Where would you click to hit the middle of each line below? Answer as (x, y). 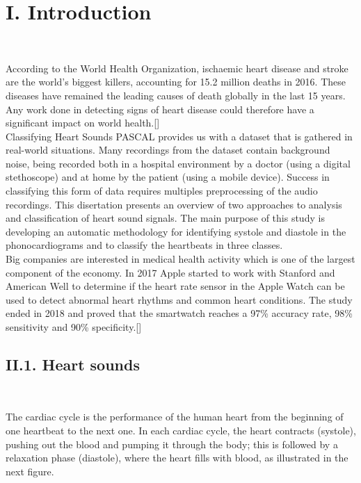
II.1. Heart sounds (73, 364)
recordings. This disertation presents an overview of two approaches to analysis (174, 204)
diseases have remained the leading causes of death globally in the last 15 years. (176, 95)
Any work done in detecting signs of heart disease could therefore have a (160, 109)
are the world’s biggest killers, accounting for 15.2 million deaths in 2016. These (176, 82)
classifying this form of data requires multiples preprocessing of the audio (162, 191)
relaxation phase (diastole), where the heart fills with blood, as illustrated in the (177, 458)
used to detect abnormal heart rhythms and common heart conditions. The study (179, 299)
